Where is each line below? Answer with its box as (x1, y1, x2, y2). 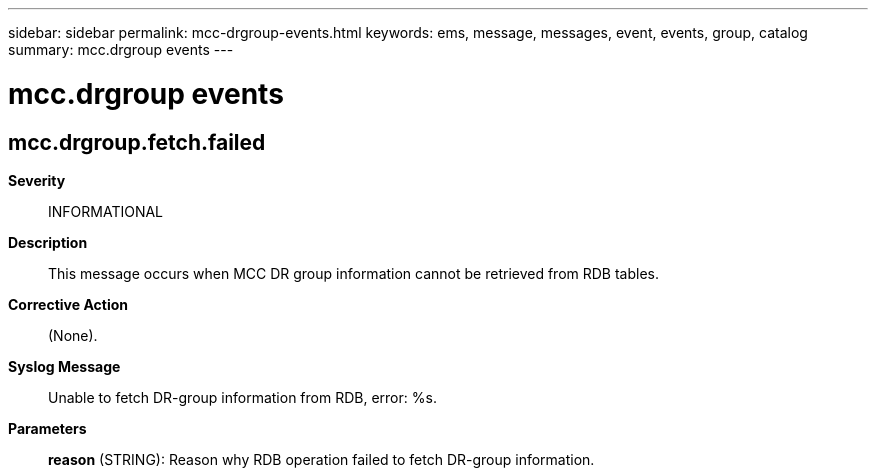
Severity (8, 171, 66, 189)
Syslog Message (8, 357, 121, 375)
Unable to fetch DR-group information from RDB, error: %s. (48, 388, 437, 406)
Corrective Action (8, 295, 128, 313)
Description (8, 233, 88, 251)
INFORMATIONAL (48, 202, 164, 220)
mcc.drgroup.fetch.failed (8, 129, 266, 155)
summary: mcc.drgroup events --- (8, 41, 234, 58)
